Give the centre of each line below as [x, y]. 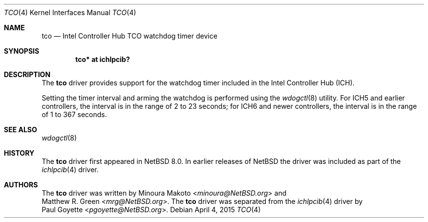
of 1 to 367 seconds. [74, 114]
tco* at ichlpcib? [103, 59]
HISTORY [19, 153]
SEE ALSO [21, 130]
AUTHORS [21, 185]
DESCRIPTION [27, 74]
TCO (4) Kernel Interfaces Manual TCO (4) [70, 12]
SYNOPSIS [22, 51]
